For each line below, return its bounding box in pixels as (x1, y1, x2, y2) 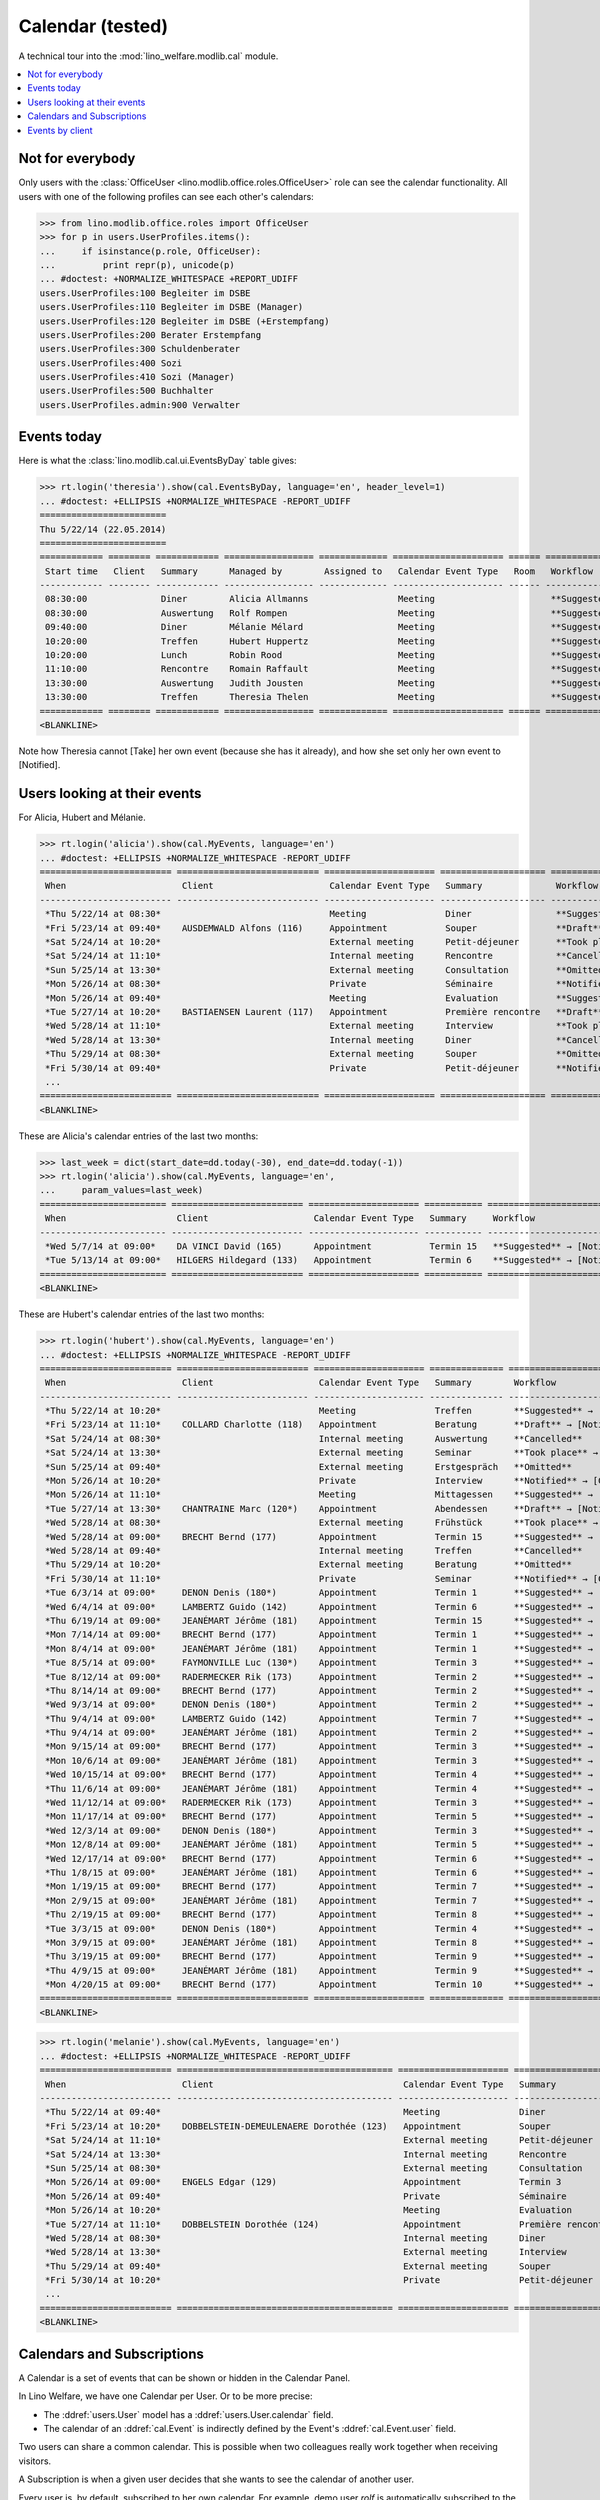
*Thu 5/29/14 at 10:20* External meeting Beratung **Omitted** (45, 1559, 572, 1570)
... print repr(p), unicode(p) (39, 259, 235, 270)
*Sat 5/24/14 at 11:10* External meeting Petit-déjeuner (45, 2135, 594, 2146)
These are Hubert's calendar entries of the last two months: (18, 1308, 265, 1320)
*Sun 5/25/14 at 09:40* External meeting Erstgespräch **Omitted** (45, 1461, 572, 1472)
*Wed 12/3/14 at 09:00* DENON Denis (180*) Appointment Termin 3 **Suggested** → (45, 1825, 594, 1836)
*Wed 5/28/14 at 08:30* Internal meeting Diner (45, 2232, 546, 2244)
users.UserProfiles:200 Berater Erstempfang (39, 329, 262, 340)
